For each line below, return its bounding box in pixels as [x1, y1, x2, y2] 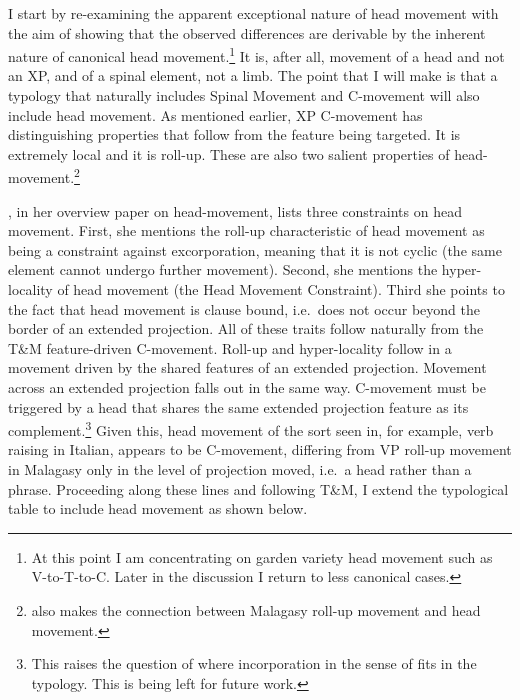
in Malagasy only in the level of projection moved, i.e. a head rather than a [8, 459, 472, 480]
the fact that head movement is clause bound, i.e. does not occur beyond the [8, 298, 480, 319]
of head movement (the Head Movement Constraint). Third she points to [57, 279, 505, 300]
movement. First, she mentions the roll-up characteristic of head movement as [8, 220, 485, 241]
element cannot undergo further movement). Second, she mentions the [8, 259, 438, 280]
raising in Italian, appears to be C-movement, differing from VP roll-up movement [8, 439, 512, 460]
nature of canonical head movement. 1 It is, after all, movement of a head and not [8, 43, 505, 66]
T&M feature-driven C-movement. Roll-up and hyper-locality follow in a [8, 337, 452, 358]
